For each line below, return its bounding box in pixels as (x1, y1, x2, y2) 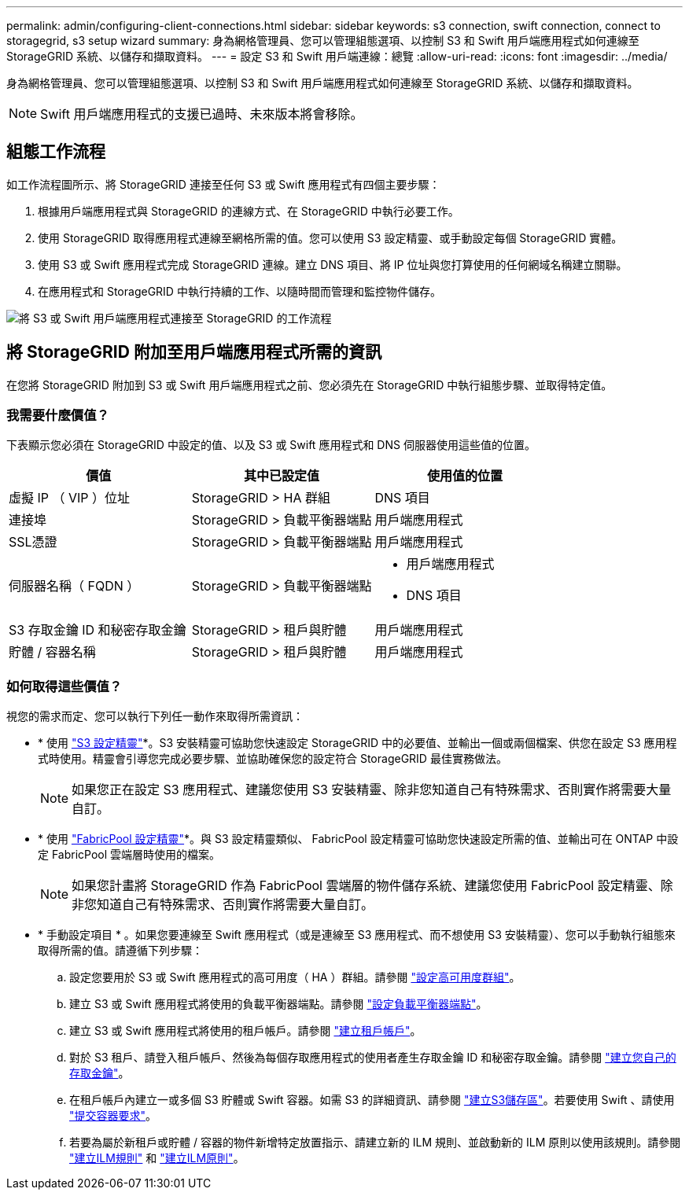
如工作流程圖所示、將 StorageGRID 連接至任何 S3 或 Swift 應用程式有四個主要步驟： (6, 177, 440, 191)
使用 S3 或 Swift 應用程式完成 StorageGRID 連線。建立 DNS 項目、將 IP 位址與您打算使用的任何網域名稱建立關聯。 (38, 257, 628, 271)
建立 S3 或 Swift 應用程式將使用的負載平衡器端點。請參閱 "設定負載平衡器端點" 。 (69, 997, 488, 1011)
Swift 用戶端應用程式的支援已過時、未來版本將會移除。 (40, 106, 363, 122)
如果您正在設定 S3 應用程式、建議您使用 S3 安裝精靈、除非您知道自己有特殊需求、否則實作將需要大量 (72, 782, 672, 798)
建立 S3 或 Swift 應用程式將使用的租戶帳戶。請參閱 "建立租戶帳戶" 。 (69, 1024, 422, 1038)
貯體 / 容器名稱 (9, 644, 96, 661)
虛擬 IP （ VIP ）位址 (9, 490, 131, 506)
